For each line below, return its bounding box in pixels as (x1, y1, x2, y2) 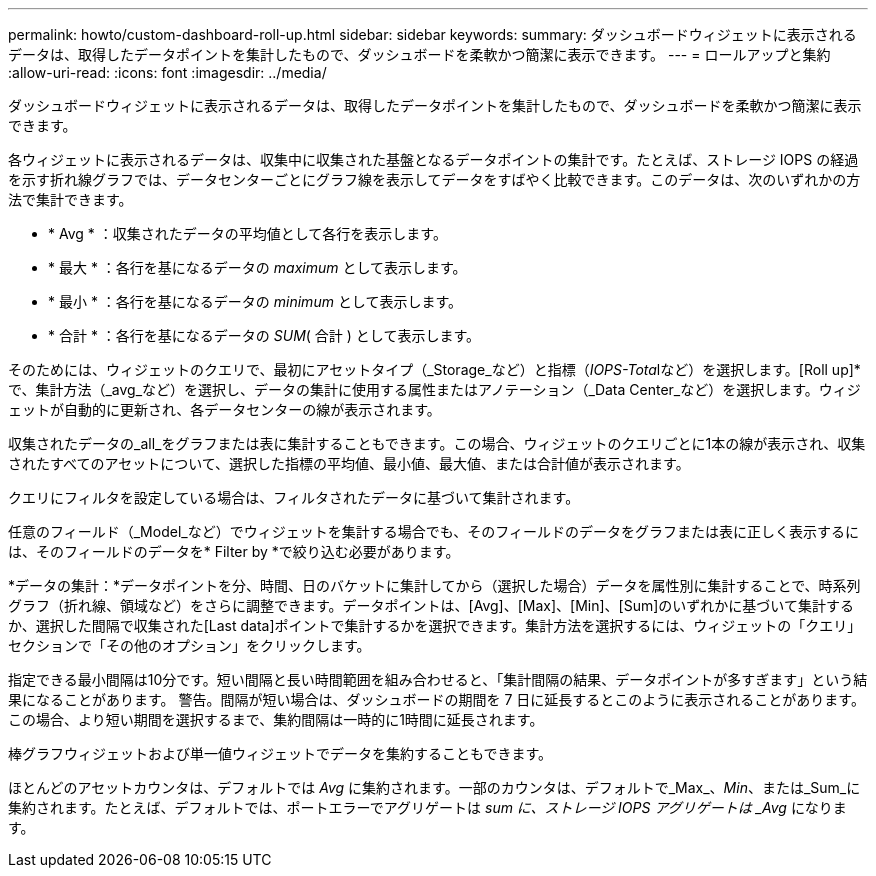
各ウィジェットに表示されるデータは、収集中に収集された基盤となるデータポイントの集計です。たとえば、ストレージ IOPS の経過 (8, 151, 859, 168)
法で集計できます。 (8, 191, 133, 208)
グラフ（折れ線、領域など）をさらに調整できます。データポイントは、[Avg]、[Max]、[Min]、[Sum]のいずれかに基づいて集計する (8, 597, 854, 614)
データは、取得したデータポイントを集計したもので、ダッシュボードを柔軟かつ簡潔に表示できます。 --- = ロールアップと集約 (8, 46, 831, 63)
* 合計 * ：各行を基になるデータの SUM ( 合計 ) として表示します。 (48, 327, 481, 344)
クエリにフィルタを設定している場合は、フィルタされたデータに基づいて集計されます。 (8, 489, 580, 506)
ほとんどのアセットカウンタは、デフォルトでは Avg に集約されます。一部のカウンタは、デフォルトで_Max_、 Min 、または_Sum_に (8, 779, 861, 796)
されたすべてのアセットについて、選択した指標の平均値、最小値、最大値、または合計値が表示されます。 (8, 455, 690, 472)
